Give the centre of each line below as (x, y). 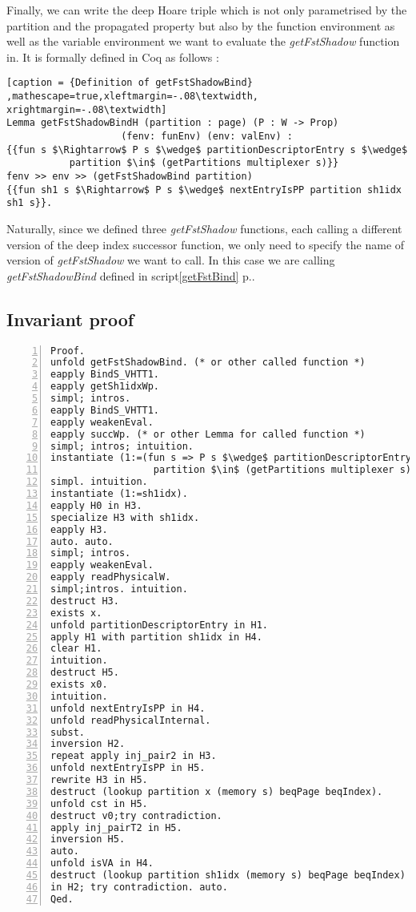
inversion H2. (88, 744)
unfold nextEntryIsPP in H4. (128, 708)
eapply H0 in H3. (96, 505)
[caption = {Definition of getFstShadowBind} (130, 83)
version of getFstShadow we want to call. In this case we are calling (171, 260)
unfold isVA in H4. (102, 864)
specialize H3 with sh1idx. (125, 517)
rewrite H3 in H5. (99, 780)
